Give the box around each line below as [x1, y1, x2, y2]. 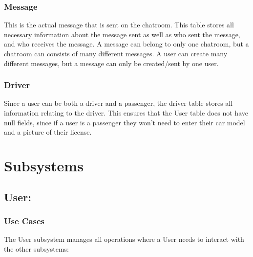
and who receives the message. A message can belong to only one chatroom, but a [4, 39, 249, 49]
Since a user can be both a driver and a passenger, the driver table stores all [4, 98, 233, 108]
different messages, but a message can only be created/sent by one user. [4, 58, 219, 68]
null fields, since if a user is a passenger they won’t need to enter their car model [4, 117, 245, 127]
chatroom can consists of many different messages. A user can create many [4, 48, 228, 58]
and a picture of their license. [4, 127, 92, 137]
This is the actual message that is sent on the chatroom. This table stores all [4, 20, 234, 30]
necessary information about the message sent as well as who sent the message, [4, 29, 240, 39]
